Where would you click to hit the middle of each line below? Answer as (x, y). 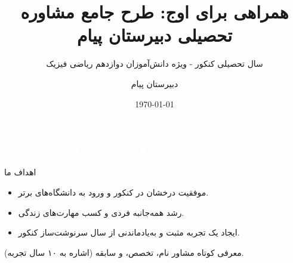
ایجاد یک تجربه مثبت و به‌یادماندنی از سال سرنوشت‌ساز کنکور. (129, 232)
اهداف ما (20, 172)
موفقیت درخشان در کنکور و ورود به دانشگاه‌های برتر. (113, 192)
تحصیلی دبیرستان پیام (155, 35)
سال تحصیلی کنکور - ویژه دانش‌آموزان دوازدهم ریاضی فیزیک (155, 64)
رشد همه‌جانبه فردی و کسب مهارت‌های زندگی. (101, 212)
